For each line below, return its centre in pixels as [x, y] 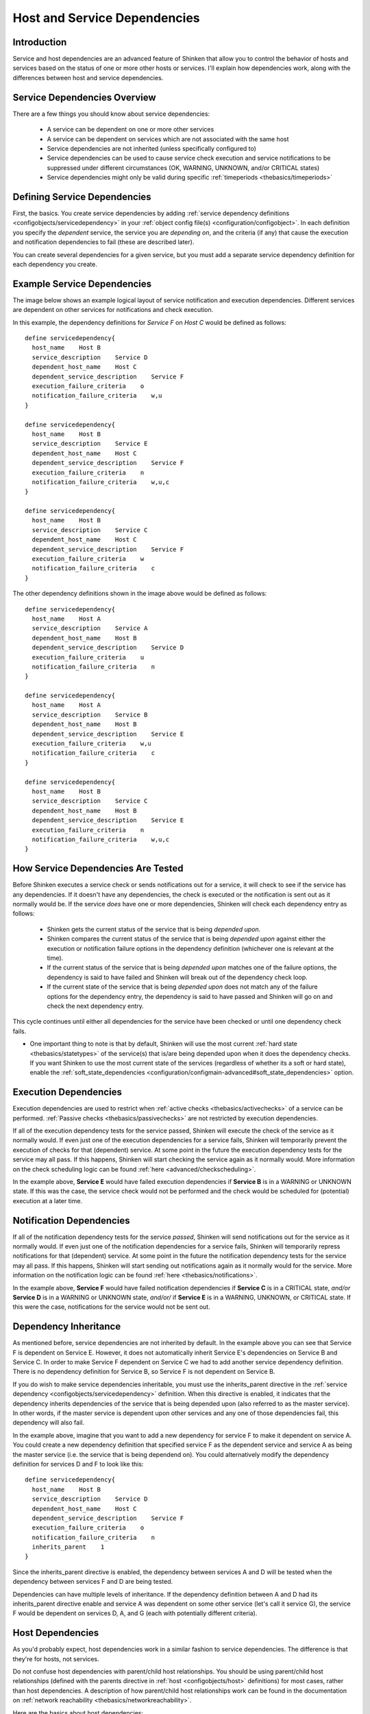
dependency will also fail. [49, 1423]
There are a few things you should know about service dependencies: [111, 114]
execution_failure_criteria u [88, 657]
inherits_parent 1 [68, 1547]
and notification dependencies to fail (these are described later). [103, 242]
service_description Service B [90, 714]
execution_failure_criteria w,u [92, 744]
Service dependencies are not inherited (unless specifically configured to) [152, 148]
